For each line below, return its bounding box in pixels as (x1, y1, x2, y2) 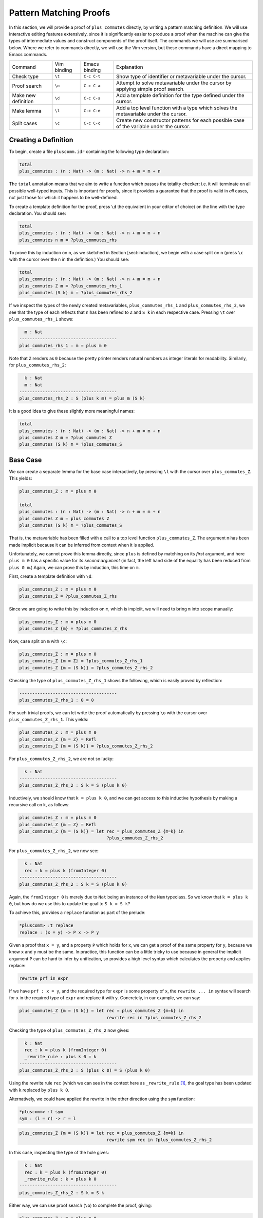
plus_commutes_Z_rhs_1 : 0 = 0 (19, 697, 94, 703)
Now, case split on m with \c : (9, 638, 67, 644)
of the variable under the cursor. (116, 123, 190, 130)
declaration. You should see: (9, 210, 66, 216)
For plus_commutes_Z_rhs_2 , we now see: (9, 848, 99, 854)
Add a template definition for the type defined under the (116, 92, 244, 98)
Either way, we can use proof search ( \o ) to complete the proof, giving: (9, 1202, 152, 1208)
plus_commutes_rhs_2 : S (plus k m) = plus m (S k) (19, 396, 146, 401)
